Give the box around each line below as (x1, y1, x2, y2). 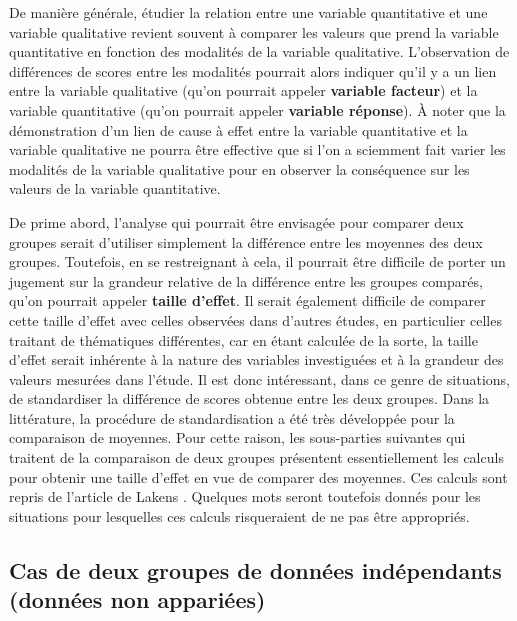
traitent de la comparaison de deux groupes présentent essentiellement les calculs (9, 447, 504, 468)
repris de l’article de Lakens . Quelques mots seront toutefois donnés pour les (9, 486, 481, 507)
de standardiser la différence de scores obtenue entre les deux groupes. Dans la (9, 388, 490, 409)
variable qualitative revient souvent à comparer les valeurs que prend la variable (9, 21, 499, 42)
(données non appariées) (9, 584, 266, 615)
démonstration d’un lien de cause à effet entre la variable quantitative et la (9, 119, 468, 140)
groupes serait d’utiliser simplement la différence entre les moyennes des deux (9, 231, 483, 252)
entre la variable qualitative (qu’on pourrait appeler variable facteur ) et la (9, 80, 478, 101)
